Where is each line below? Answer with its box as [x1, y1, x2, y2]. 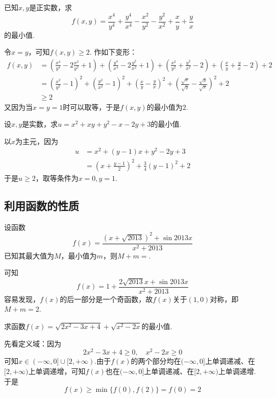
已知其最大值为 [4, 250, 54, 261]
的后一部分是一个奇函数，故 [60, 293, 153, 304]
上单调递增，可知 [28, 365, 86, 376]
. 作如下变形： [89, 46, 137, 57]
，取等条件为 [35, 172, 79, 183]
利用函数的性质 [4, 197, 79, 213]
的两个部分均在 [131, 356, 181, 366]
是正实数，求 [29, 2, 72, 12]
